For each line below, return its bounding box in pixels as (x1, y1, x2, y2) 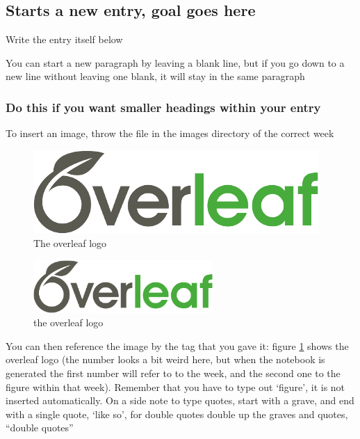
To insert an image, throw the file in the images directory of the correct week (6, 126, 334, 141)
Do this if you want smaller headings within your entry (6, 98, 321, 115)
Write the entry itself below (6, 32, 123, 47)
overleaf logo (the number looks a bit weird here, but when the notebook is (6, 352, 325, 367)
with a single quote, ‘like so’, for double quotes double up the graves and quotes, (6, 406, 348, 421)
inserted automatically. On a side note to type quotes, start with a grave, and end (6, 393, 354, 408)
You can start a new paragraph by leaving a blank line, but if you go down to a (6, 55, 345, 70)
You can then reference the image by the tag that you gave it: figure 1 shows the (6, 338, 349, 353)
